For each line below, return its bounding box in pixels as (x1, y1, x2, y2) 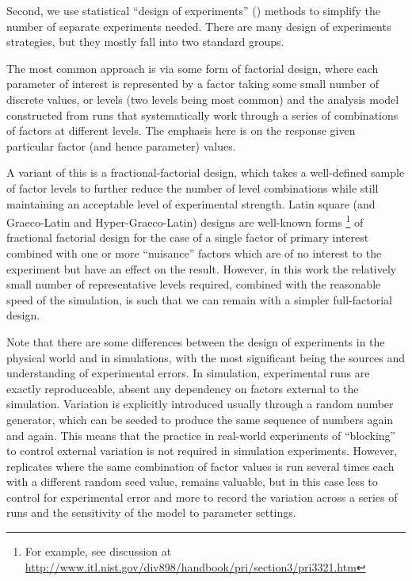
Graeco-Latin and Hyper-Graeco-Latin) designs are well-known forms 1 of (6, 212, 364, 230)
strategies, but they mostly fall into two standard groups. (6, 33, 284, 50)
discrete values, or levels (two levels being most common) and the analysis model (6, 90, 399, 107)
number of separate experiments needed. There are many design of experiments (6, 17, 391, 34)
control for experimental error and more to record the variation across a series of (6, 488, 398, 505)
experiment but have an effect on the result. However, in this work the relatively (6, 260, 397, 277)
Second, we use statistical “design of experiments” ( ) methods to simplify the (6, 2, 380, 18)
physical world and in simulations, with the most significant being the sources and (6, 349, 406, 365)
